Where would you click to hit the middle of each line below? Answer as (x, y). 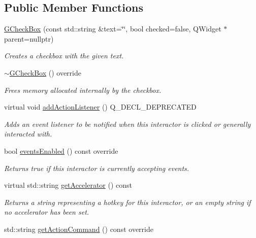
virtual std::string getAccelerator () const (68, 185)
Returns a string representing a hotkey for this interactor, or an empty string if (127, 202)
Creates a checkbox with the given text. (64, 56)
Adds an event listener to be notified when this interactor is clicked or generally (127, 124)
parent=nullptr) (29, 38)
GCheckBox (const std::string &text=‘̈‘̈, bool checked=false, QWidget (113, 29)
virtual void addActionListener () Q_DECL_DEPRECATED (100, 107)
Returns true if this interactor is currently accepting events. (97, 168)
